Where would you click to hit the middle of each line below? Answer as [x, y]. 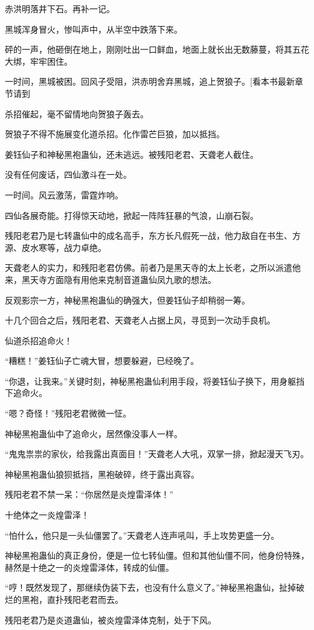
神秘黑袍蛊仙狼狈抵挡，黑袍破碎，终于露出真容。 [102, 474]
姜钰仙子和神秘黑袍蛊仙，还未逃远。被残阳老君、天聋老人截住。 [132, 154]
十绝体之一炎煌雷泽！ [47, 515]
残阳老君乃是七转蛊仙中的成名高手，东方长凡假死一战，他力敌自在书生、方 [153, 235]
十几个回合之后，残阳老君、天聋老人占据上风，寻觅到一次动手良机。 [140, 320]
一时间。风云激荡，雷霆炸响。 [64, 194]
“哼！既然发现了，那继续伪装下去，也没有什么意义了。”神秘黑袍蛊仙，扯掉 [151, 587]
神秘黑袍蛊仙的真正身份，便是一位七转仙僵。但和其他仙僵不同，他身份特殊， [157, 555]
